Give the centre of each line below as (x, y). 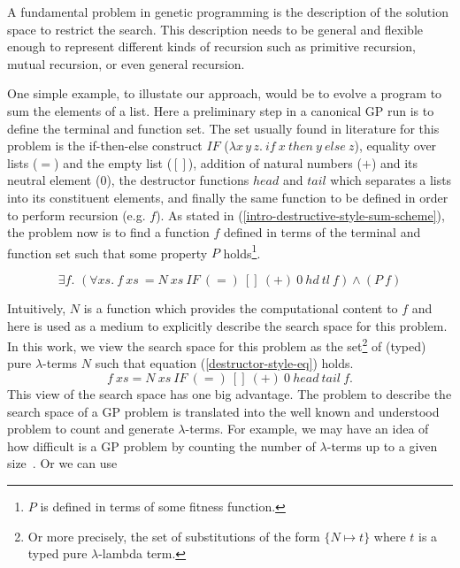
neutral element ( (54, 180)
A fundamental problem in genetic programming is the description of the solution (228, 12)
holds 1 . (242, 251)
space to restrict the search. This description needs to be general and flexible (215, 29)
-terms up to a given (382, 445)
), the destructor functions (178, 180)
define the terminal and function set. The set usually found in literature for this (223, 128)
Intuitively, (37, 307)
